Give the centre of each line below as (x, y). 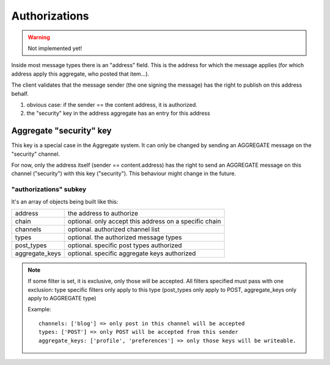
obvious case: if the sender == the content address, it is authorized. (112, 104)
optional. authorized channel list (114, 229)
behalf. (20, 93)
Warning (39, 37)
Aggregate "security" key (62, 131)
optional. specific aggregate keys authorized (132, 253)
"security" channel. (36, 154)
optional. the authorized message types (125, 237)
